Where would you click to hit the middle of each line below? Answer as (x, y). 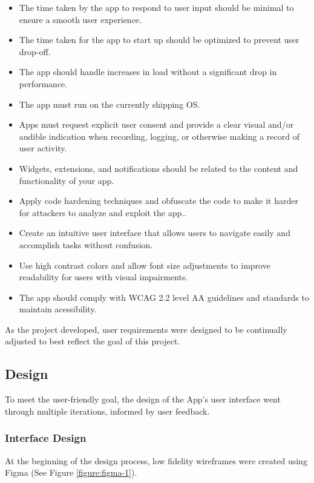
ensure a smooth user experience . (80, 19)
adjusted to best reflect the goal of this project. (93, 341)
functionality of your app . (67, 180)
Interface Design (46, 438)
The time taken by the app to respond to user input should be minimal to (156, 7)
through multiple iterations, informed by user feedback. (107, 411)
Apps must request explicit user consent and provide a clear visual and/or (156, 124)
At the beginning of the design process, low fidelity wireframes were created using (156, 460)
